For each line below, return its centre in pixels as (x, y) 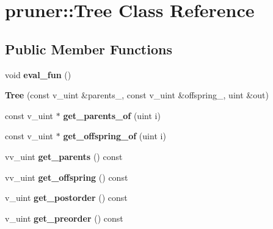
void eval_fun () (38, 74)
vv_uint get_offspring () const (67, 177)
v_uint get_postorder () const (66, 198)
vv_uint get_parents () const (64, 156)
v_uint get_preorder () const (64, 218)
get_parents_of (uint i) (112, 115)
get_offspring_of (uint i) (115, 136)
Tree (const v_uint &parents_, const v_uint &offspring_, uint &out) (137, 95)
